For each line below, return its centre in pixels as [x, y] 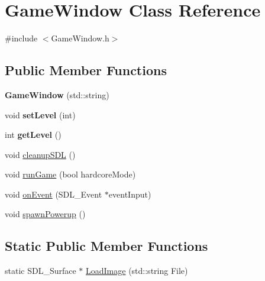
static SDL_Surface [41, 271]
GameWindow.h [80, 38]
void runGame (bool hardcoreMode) [70, 174]
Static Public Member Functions [106, 246]
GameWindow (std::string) [57, 94]
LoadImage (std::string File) [137, 271]
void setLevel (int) [40, 114]
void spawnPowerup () [45, 214]
